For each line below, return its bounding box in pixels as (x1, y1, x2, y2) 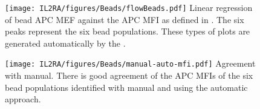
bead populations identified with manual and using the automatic (5, 81, 248, 93)
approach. (5, 93, 41, 105)
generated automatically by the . (5, 36, 126, 49)
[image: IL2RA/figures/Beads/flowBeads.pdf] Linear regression (5, 1, 253, 13)
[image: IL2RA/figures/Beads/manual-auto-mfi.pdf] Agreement (5, 57, 256, 70)
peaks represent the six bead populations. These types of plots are (5, 25, 250, 38)
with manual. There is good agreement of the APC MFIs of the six (5, 69, 253, 82)
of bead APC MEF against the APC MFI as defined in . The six (5, 13, 244, 25)
